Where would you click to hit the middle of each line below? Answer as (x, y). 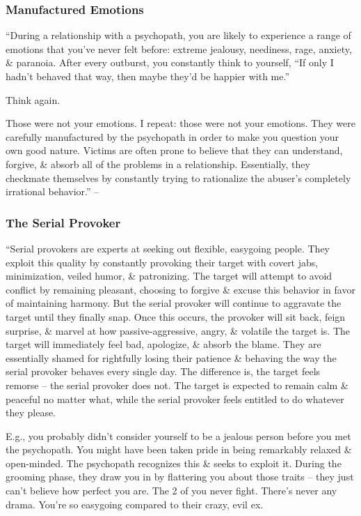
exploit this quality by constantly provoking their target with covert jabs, (162, 262)
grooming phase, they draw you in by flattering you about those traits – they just (180, 477)
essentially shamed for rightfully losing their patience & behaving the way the (171, 357)
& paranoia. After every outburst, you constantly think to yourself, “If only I (170, 62)
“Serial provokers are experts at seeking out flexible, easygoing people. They (168, 248)
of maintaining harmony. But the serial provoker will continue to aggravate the (174, 303)
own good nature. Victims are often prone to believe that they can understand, (174, 150)
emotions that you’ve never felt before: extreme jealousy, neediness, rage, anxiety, (179, 48)
